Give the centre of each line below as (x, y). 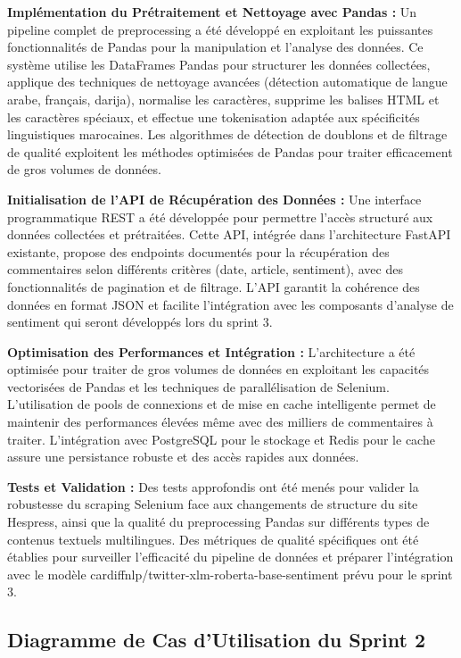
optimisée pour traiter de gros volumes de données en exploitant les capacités (218, 369)
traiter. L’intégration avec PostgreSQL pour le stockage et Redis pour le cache (221, 439)
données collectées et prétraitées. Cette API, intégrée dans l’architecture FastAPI (229, 234)
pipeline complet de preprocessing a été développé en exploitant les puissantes (220, 29)
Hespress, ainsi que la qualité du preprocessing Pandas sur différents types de (218, 522)
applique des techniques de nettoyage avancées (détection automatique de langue (227, 82)
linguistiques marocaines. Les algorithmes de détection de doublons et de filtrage (227, 134)
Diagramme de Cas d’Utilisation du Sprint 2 (217, 640)
